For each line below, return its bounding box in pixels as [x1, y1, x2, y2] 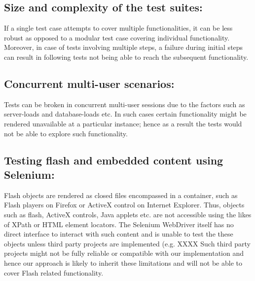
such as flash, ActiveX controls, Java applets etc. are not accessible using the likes [4, 209, 252, 219]
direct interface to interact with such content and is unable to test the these [4, 229, 233, 239]
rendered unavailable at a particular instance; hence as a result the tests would [4, 118, 242, 128]
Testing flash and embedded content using [4, 152, 223, 167]
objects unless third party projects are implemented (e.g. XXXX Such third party [4, 238, 251, 248]
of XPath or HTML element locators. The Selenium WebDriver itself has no [4, 219, 234, 229]
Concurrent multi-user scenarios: [4, 76, 175, 91]
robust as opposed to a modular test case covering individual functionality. [4, 32, 230, 42]
